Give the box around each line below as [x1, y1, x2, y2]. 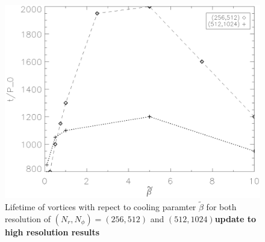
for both [206, 200, 237, 213]
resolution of [5, 212, 51, 225]
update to [214, 212, 257, 225]
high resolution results [5, 225, 100, 238]
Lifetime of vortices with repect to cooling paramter [5, 200, 196, 213]
